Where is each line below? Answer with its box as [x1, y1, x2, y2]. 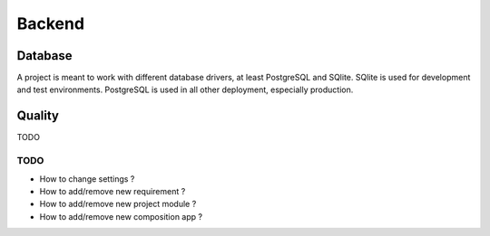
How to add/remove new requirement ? [39, 185, 186, 196]
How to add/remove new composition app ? [39, 211, 203, 222]
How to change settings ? [39, 173, 135, 184]
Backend [16, 14, 85, 33]
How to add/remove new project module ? [39, 199, 197, 210]
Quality [16, 109, 59, 124]
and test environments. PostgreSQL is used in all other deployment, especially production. [16, 84, 354, 95]
